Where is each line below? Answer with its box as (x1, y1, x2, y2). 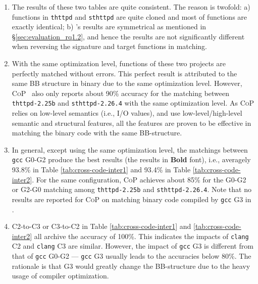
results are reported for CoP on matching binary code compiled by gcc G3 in (12, 194, 251, 204)
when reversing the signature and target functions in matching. (12, 41, 207, 52)
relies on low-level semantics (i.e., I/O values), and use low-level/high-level (12, 108, 242, 118)
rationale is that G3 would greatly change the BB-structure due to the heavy (12, 260, 250, 271)
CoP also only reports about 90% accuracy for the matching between (12, 87, 230, 98)
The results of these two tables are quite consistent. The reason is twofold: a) (12, 2, 250, 12)
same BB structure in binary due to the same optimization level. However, (12, 78, 242, 88)
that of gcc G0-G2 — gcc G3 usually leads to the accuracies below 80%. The (12, 251, 251, 261)
